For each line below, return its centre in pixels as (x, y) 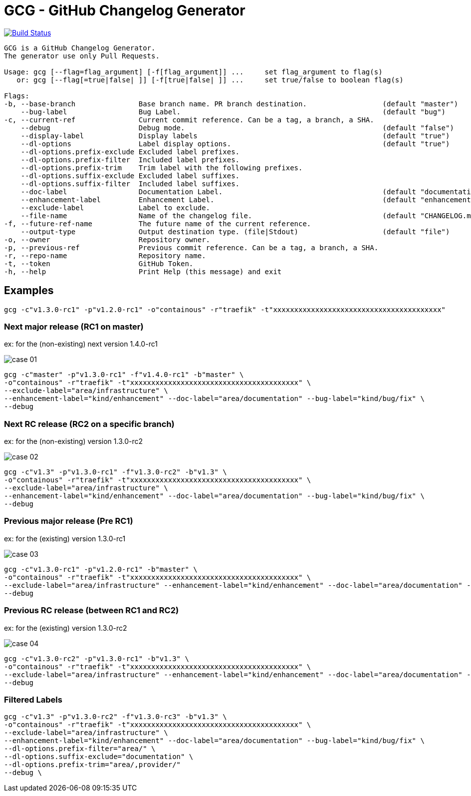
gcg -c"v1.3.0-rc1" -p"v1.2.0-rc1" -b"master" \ (101, 569)
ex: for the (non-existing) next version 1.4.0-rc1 (81, 344)
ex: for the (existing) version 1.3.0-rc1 (65, 538)
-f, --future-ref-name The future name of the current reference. (158, 223)
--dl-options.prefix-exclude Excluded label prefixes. (130, 152)
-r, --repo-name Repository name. (105, 255)
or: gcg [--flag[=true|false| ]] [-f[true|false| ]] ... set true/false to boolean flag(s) (210, 80)
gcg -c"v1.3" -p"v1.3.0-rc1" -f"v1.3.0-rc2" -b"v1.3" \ (116, 472)
